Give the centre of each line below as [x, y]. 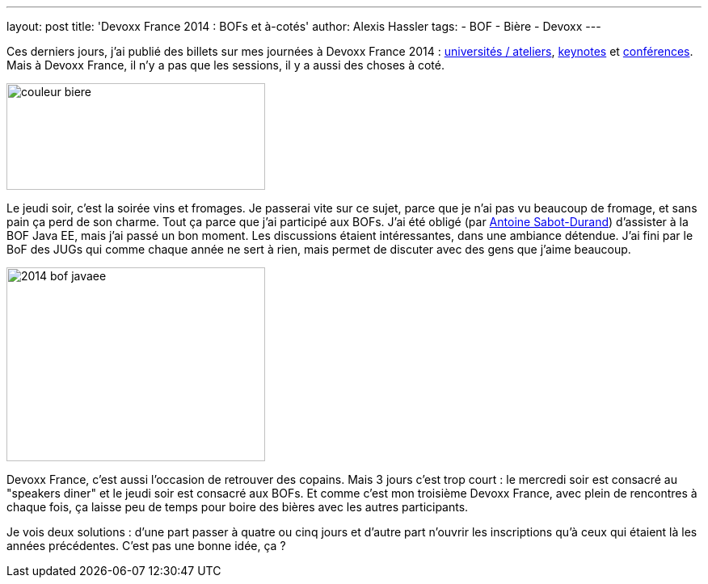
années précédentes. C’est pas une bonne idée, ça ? [146, 546]
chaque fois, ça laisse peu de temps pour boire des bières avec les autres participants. [238, 507]
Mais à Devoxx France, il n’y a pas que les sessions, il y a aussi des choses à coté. [225, 65]
